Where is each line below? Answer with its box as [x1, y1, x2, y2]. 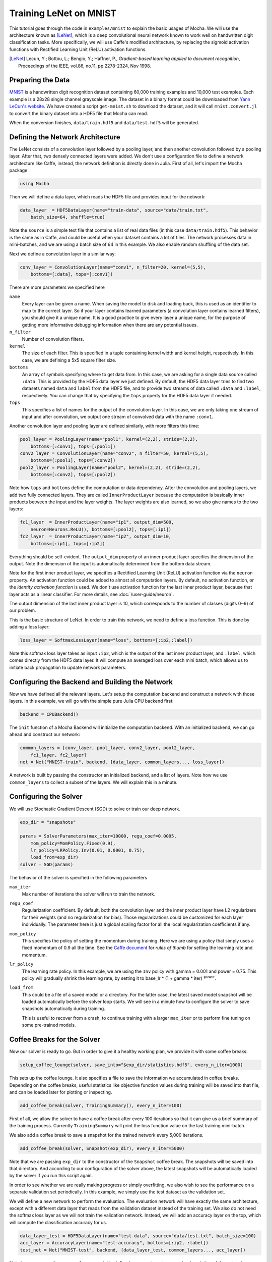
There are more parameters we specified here [9, 284, 105, 290]
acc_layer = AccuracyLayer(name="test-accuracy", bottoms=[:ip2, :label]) [20, 1240, 209, 1246]
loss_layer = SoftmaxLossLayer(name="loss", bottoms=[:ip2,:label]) [20, 638, 193, 643]
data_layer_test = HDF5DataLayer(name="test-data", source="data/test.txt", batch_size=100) [20, 1233, 256, 1239]
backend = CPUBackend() [20, 712, 79, 717]
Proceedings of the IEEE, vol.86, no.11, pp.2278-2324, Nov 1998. [18, 63, 151, 69]
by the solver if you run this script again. [9, 1173, 93, 1179]
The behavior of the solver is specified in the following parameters [9, 874, 147, 880]
